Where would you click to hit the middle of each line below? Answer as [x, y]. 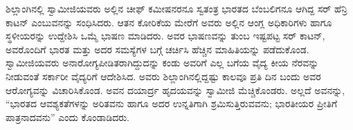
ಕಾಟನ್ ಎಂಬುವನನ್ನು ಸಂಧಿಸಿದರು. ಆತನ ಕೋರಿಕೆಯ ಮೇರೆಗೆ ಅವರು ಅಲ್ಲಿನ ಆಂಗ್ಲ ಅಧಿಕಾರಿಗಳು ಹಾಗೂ [169, 22]
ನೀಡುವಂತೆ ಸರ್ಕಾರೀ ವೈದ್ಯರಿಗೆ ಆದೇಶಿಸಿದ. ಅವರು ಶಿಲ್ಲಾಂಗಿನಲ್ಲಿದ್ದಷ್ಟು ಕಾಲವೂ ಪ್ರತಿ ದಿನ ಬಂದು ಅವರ [163, 76]
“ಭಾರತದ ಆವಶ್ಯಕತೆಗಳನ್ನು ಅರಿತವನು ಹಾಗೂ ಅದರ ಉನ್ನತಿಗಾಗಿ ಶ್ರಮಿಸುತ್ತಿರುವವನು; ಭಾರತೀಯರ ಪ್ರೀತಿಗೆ [172, 103]
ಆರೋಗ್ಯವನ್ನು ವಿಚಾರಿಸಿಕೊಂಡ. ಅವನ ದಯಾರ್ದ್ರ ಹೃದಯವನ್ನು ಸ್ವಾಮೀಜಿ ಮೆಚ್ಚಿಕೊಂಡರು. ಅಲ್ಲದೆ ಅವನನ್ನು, [175, 90]
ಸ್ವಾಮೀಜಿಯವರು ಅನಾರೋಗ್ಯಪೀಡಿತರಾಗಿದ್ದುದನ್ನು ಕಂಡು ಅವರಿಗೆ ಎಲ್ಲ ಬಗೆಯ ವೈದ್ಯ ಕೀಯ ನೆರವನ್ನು [162, 63]
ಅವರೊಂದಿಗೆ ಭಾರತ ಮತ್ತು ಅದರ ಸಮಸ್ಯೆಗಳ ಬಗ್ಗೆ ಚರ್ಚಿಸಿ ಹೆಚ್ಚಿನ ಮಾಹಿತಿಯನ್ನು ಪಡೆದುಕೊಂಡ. [157, 49]
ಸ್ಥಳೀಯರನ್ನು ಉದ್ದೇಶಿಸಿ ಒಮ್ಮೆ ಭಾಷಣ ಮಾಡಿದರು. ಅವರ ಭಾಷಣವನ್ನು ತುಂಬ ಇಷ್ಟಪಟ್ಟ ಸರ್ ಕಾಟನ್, [165, 36]
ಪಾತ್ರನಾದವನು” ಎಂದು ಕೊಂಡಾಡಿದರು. [68, 117]
